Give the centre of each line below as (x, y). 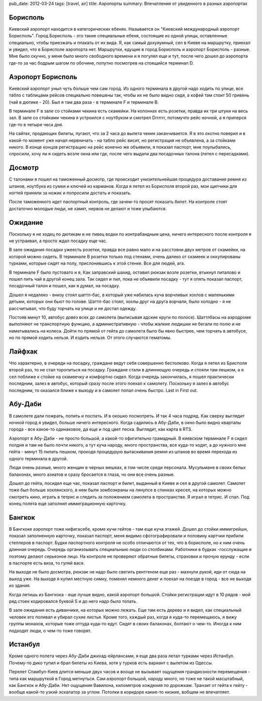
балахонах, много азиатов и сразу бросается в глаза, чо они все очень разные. (92, 474)
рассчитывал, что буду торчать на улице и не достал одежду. (73, 308)
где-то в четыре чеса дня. (36, 124)
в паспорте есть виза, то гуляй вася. (47, 563)
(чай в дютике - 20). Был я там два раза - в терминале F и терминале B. (84, 102)
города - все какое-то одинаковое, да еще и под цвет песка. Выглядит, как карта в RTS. (101, 429)
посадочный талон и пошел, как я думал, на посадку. (65, 286)
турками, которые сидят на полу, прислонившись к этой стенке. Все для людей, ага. (97, 263)
